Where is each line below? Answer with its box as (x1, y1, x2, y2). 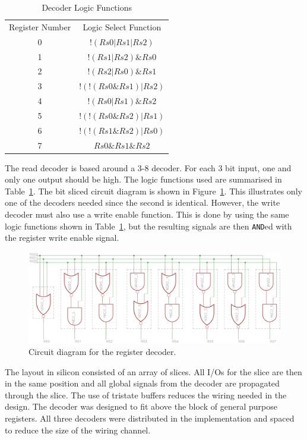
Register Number (9, 20, 71, 33)
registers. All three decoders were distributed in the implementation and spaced (5, 412, 295, 425)
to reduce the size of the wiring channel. (5, 423, 151, 436)
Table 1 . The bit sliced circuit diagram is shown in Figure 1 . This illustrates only (5, 184, 302, 197)
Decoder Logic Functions (42, 1, 132, 13)
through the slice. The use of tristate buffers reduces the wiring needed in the (5, 388, 287, 401)
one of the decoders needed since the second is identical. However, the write (5, 196, 280, 209)
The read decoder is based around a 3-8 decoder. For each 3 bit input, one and (5, 161, 292, 174)
